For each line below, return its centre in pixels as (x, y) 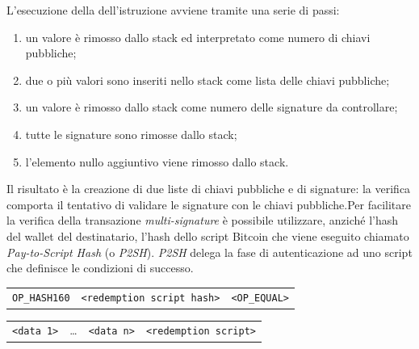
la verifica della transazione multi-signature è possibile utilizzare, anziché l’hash (203, 220)
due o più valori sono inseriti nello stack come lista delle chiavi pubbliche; (207, 80)
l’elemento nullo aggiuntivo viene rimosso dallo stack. (157, 161)
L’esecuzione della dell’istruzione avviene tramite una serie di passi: (173, 10)
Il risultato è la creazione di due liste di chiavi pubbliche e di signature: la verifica (209, 189)
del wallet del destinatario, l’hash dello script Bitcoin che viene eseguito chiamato (208, 235)
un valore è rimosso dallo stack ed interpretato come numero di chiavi (198, 37)
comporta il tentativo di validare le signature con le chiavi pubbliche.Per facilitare (209, 204)
